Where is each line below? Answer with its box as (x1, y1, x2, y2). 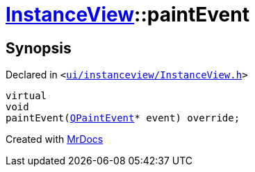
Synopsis (6, 39, 72, 57)
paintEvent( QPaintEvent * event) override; (6, 112, 240, 124)
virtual (6, 90, 47, 102)
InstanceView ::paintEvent (6, 3, 249, 26)
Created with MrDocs (6, 133, 104, 146)
